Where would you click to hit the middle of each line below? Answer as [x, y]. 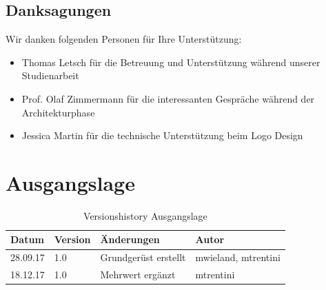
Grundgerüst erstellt [143, 257]
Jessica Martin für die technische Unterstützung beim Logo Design [162, 135]
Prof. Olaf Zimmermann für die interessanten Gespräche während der [168, 98]
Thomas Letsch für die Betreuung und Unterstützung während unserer [171, 62]
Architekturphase [58, 112]
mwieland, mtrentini [238, 257]
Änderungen [130, 239]
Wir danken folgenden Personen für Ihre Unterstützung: [124, 39]
